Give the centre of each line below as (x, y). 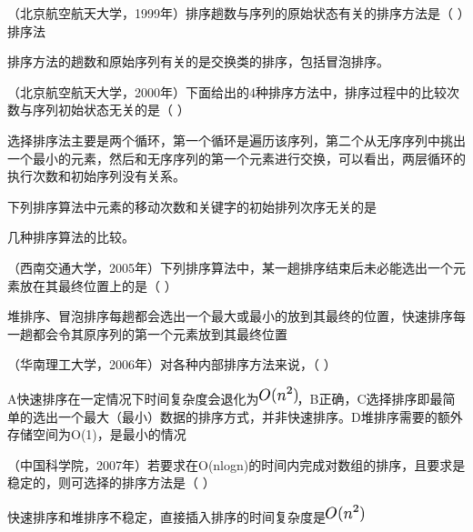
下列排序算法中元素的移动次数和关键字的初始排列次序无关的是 (192, 206)
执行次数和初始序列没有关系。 (96, 176)
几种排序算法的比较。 (71, 237)
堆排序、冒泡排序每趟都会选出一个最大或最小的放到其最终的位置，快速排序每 (236, 316)
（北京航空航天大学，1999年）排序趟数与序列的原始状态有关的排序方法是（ (230, 13)
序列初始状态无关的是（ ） (111, 110)
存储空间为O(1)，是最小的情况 (97, 434)
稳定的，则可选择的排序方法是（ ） (111, 482)
